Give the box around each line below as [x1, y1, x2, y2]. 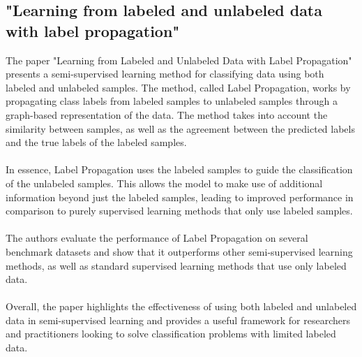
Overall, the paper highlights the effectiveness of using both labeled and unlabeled [6, 299, 357, 314]
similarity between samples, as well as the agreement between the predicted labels [6, 121, 355, 136]
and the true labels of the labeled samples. [6, 135, 187, 150]
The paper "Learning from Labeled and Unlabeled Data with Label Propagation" [6, 52, 352, 67]
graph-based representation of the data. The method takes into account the [6, 107, 328, 122]
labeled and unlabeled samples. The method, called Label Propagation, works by [6, 80, 351, 94]
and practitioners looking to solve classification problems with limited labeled [6, 326, 336, 341]
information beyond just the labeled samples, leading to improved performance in [6, 189, 354, 204]
